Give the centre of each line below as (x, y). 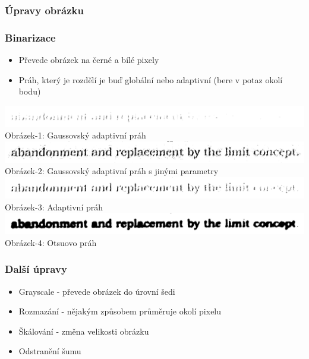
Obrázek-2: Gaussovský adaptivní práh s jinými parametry (112, 171)
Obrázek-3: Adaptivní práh (54, 207)
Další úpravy (36, 269)
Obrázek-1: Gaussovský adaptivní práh (75, 135)
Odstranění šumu (50, 351)
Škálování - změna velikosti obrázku (84, 331)
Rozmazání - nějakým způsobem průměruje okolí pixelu (120, 311)
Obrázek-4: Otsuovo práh (51, 242)
